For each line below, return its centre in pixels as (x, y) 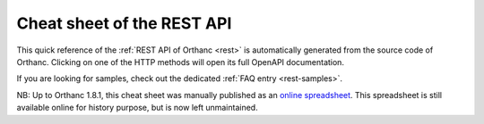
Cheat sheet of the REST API (124, 23)
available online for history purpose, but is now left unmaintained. (138, 108)
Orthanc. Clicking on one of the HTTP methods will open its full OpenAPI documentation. (181, 62)
